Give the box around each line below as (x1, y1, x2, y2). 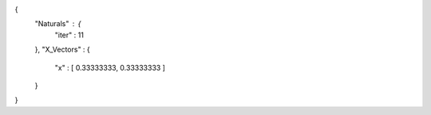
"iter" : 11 (54, 30, 84, 40)
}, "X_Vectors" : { (34, 44, 91, 55)
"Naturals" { (34, 19, 81, 29)
